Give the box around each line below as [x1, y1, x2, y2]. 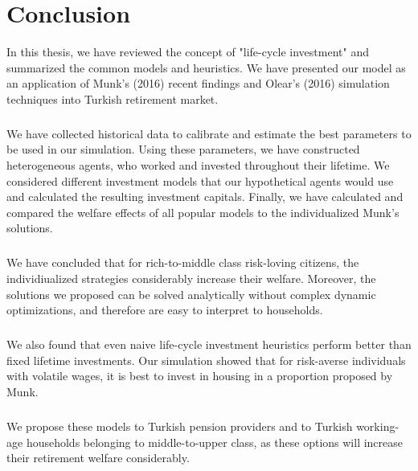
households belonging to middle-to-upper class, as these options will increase [26, 433, 404, 450]
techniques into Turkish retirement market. [6, 90, 219, 107]
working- [356, 417, 400, 434]
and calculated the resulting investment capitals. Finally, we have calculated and [6, 188, 404, 205]
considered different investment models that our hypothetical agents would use [6, 172, 394, 189]
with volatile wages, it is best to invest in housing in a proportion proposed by [6, 367, 393, 384]
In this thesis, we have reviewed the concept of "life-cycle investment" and [6, 43, 369, 60]
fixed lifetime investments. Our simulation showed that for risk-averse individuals [6, 351, 406, 368]
